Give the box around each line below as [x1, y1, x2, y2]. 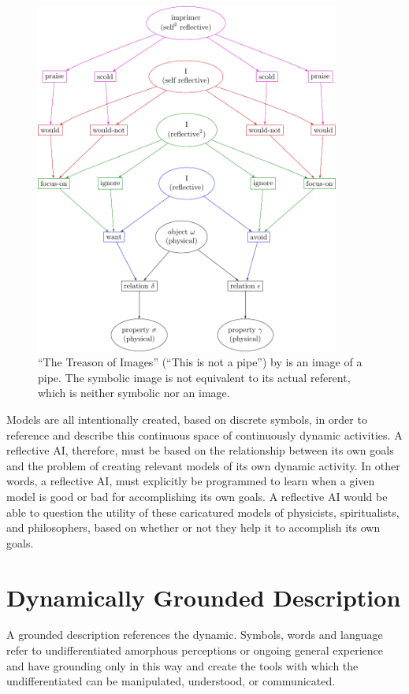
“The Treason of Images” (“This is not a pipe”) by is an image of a [38, 354, 363, 370]
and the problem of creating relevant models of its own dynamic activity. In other [6, 457, 400, 473]
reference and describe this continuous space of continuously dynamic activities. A [6, 426, 403, 443]
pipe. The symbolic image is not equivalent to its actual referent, [38, 369, 351, 385]
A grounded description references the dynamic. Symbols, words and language [6, 626, 383, 643]
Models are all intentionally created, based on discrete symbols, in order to [6, 410, 367, 427]
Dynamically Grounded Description [6, 581, 401, 613]
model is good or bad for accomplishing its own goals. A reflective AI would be [6, 488, 388, 504]
